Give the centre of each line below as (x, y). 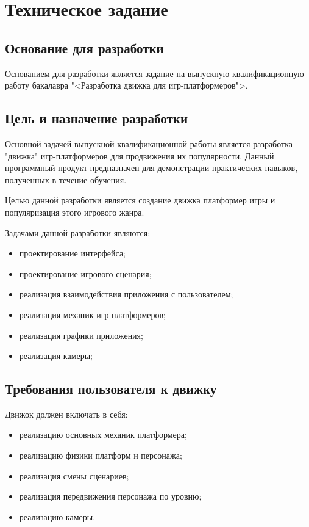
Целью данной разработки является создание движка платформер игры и (140, 200)
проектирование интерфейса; (72, 253)
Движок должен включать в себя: (66, 414)
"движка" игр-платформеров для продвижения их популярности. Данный (140, 155)
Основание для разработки (84, 47)
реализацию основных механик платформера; (103, 434)
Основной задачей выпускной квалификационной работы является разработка (149, 143)
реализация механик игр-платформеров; (92, 314)
